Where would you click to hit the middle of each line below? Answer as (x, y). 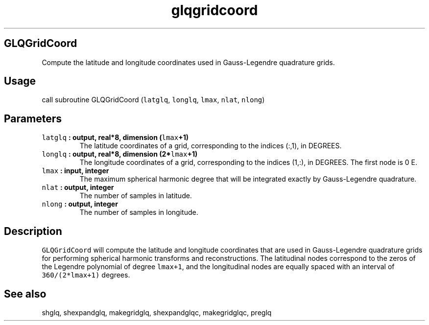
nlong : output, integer (80, 204)
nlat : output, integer (78, 187)
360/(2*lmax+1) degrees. (86, 275)
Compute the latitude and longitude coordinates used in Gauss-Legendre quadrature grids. (188, 62)
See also (25, 294)
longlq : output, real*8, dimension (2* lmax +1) (120, 154)
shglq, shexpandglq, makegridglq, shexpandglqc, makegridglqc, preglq (157, 312)
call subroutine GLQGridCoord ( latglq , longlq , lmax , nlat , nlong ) (153, 100)
